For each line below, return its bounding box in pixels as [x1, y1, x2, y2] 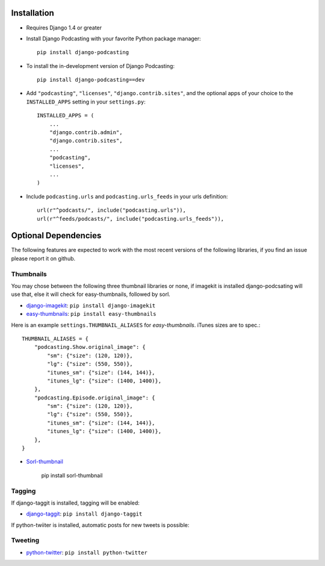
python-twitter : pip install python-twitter [26, 549, 147, 556]
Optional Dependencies [11, 230, 102, 241]
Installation [11, 8, 54, 18]
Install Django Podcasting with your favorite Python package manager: [26, 35, 201, 42]
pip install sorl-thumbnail [41, 472, 103, 479]
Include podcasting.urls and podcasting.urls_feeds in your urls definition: [26, 192, 228, 200]
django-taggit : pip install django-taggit [26, 510, 143, 517]
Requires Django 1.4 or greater [26, 24, 102, 31]
